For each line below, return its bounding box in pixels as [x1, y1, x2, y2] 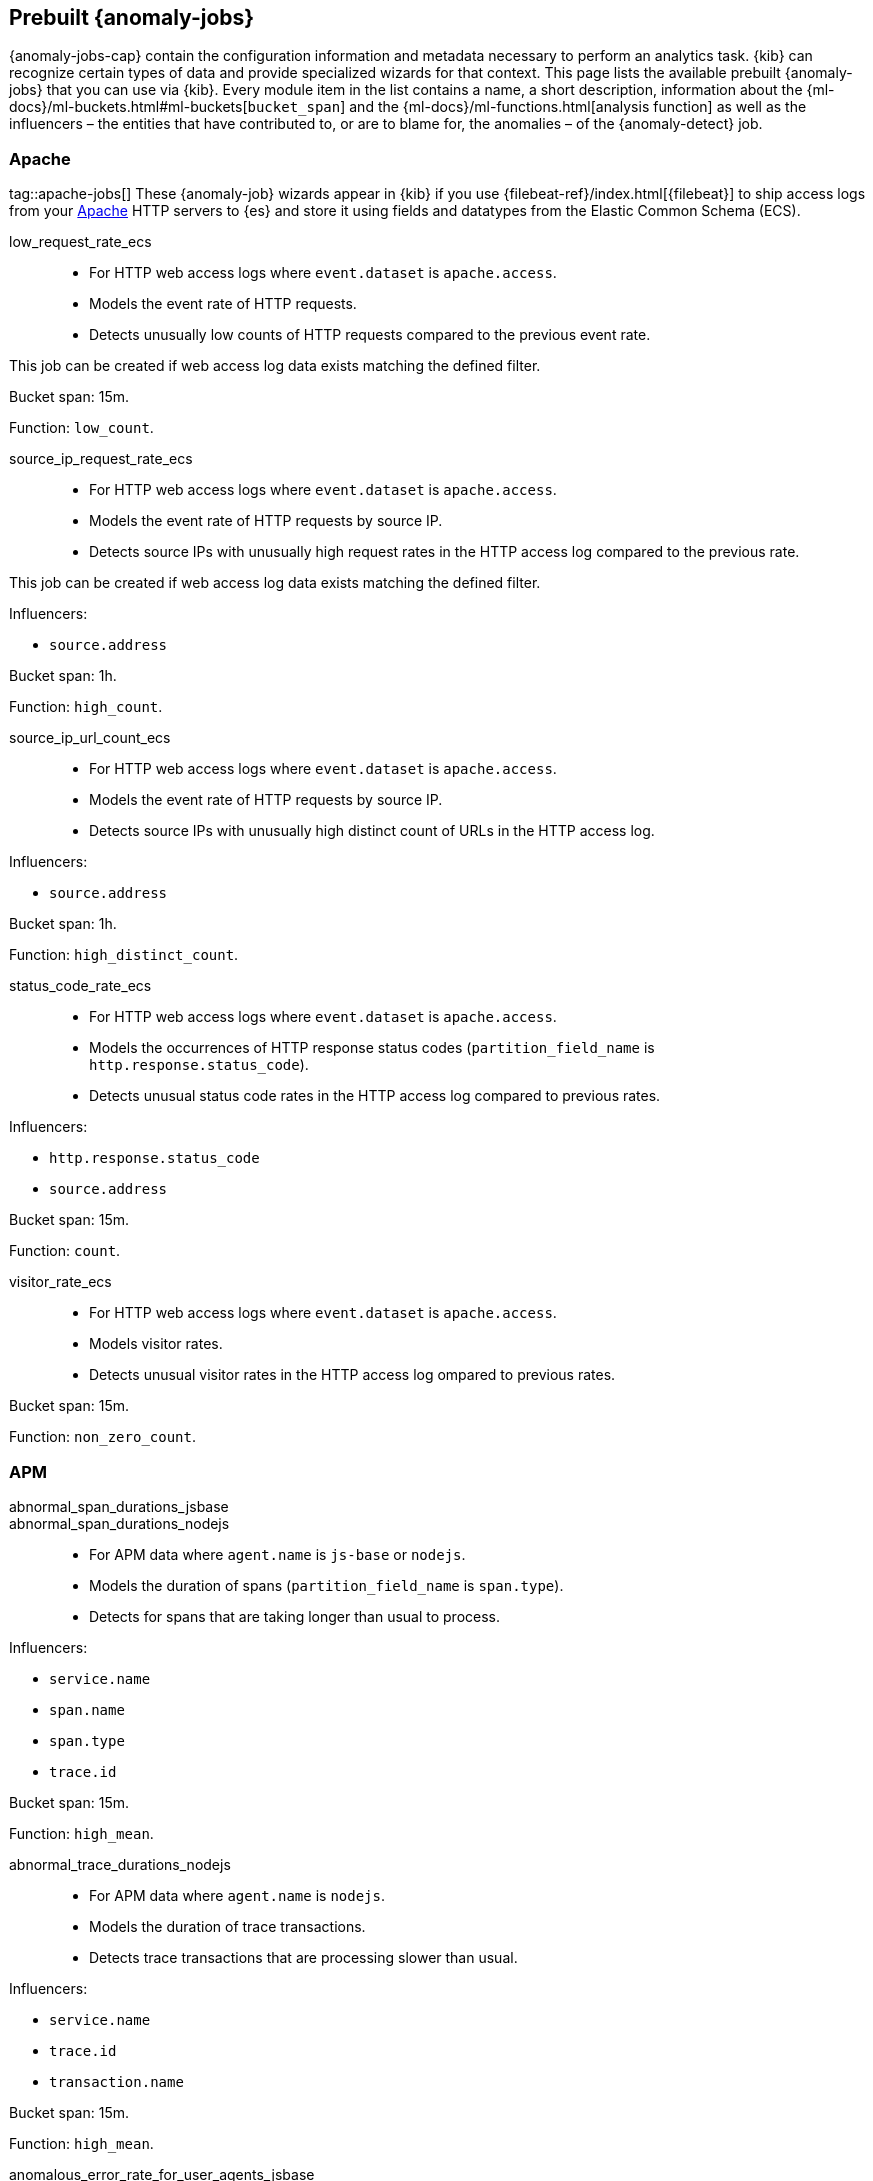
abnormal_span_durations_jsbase [9, 1497, 229, 1515]
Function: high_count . [9, 698, 163, 716]
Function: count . [9, 1242, 121, 1260]
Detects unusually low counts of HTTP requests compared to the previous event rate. [89, 326, 651, 344]
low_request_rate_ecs [9, 233, 152, 251]
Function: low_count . [9, 419, 154, 437]
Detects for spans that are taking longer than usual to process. [89, 1607, 501, 1625]
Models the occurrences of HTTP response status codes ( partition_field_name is [89, 1039, 655, 1057]
